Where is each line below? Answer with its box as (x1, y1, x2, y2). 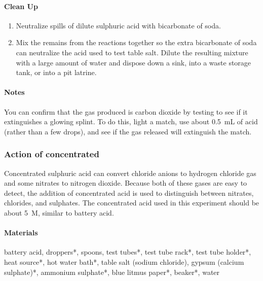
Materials (4, 227, 38, 238)
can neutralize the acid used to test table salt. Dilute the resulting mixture (16, 47, 248, 57)
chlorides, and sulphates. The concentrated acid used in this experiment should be (4, 197, 259, 208)
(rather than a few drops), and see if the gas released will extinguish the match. (4, 126, 252, 136)
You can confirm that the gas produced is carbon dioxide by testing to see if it (4, 106, 248, 117)
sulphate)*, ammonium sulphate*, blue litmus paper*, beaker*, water (4, 266, 220, 277)
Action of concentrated (4, 148, 99, 160)
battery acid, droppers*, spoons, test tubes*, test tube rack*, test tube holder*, (4, 247, 251, 257)
